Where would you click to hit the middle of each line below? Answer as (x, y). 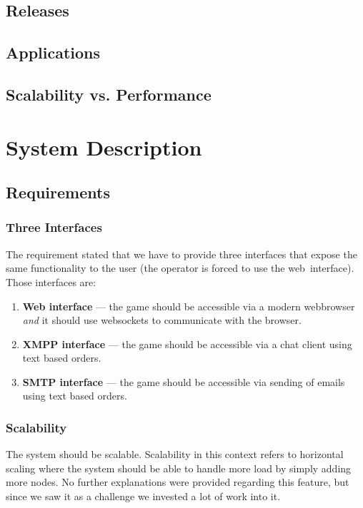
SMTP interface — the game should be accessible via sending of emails (184, 381)
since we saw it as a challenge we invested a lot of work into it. (143, 496)
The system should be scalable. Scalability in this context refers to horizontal (175, 454)
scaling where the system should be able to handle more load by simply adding (179, 468)
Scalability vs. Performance (109, 94)
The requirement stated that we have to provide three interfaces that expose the (181, 254)
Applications (53, 52)
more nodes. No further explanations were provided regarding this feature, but (178, 482)
